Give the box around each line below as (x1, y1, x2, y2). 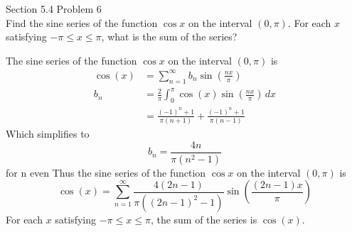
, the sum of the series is (150, 211, 257, 226)
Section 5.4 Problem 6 (6, 1, 102, 16)
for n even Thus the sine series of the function (6, 165, 206, 179)
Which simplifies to (6, 126, 90, 141)
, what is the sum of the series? (101, 29, 238, 44)
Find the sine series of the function (6, 15, 158, 30)
